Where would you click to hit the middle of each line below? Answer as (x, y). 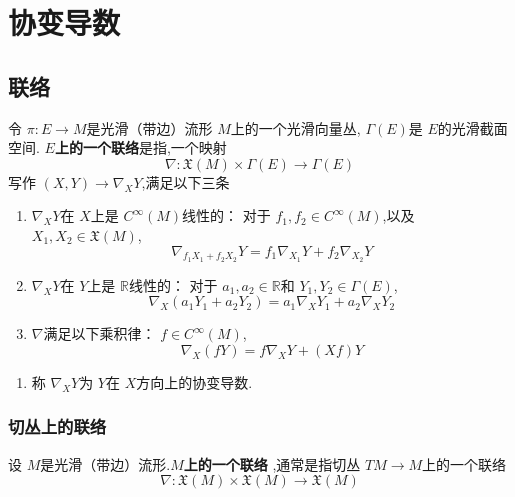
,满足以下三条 (185, 181)
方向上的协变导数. (194, 381)
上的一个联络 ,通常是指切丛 (272, 463)
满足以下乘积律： (99, 333)
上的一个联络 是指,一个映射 (140, 147)
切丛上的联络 (57, 426)
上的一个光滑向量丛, (295, 127)
